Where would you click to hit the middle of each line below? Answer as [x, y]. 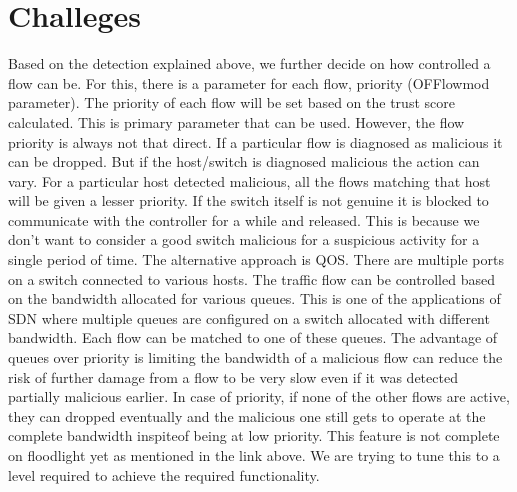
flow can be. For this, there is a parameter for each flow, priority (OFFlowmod [249, 82]
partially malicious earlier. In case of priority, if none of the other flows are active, [259, 396]
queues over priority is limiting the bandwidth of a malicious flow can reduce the [255, 357]
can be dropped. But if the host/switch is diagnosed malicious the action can [244, 161]
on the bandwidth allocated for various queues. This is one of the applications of [254, 298]
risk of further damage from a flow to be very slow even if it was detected [233, 376]
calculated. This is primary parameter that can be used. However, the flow [236, 121]
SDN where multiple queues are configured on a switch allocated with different [249, 317]
